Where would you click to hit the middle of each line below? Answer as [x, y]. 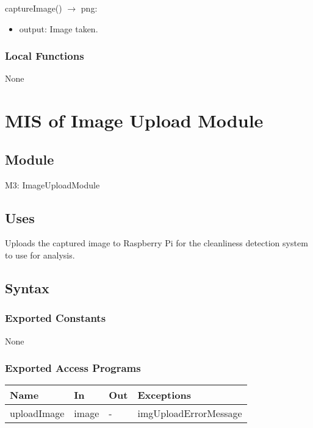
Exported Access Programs [73, 368]
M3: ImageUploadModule [52, 184]
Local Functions [45, 56]
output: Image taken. [59, 28]
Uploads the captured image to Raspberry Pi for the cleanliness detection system [156, 243]
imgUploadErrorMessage [190, 413]
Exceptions [164, 395]
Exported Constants [56, 318]
